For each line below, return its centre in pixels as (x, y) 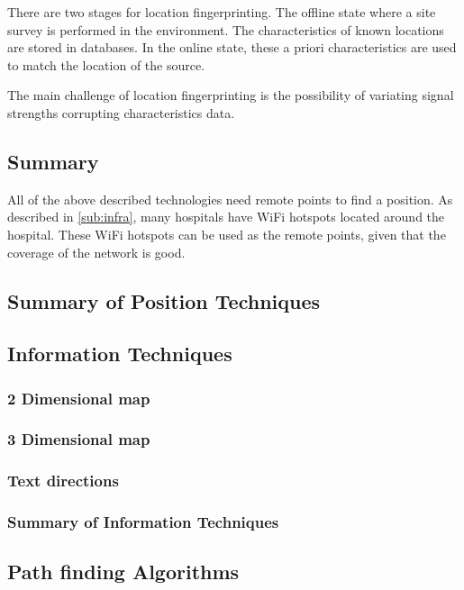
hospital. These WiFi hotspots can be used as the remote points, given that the (227, 234)
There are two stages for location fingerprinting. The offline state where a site (222, 12)
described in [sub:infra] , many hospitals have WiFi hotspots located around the (226, 217)
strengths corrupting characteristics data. (121, 112)
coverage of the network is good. (96, 252)
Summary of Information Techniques (143, 522)
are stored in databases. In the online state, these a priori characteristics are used (232, 47)
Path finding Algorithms (123, 572)
